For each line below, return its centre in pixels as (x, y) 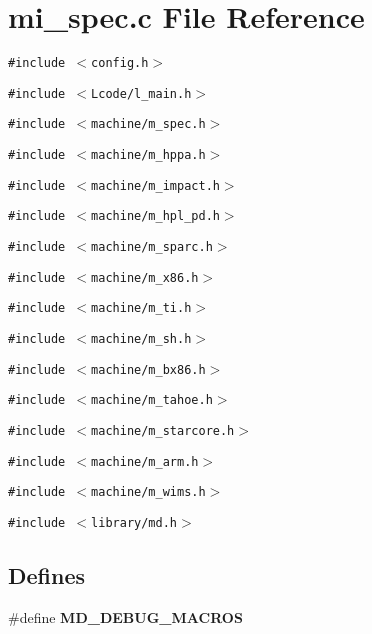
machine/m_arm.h (145, 461)
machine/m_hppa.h (148, 155)
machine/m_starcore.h (163, 431)
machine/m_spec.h (148, 124)
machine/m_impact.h (155, 185)
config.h (120, 63)
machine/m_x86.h (145, 277)
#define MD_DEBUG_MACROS (125, 616)
